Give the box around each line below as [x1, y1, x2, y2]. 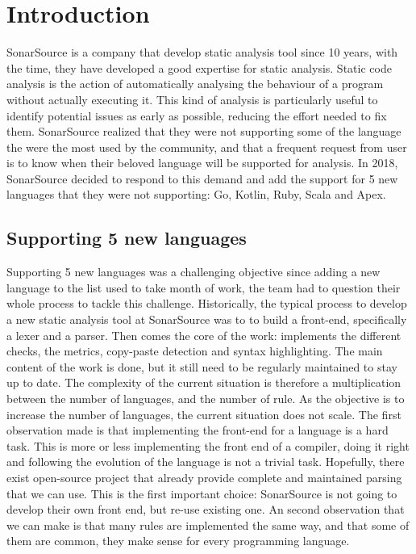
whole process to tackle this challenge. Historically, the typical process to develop [6, 295, 407, 312]
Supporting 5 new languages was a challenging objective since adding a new [6, 263, 381, 280]
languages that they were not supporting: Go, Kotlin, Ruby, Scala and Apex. [6, 186, 386, 203]
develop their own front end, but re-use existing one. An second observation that [6, 501, 405, 518]
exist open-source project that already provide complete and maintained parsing [6, 468, 402, 485]
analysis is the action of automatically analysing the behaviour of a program [6, 75, 384, 92]
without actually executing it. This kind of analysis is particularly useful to [6, 90, 378, 107]
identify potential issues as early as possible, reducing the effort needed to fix [6, 107, 387, 124]
